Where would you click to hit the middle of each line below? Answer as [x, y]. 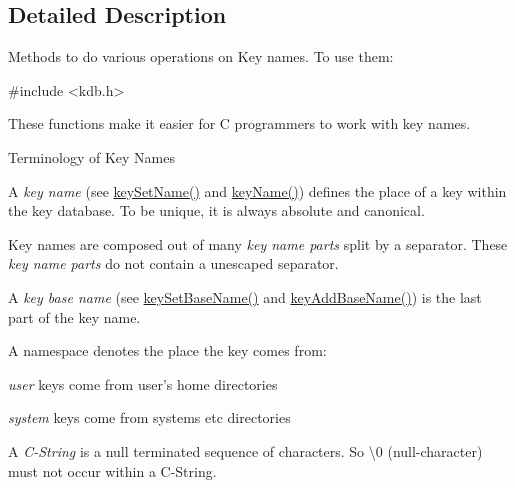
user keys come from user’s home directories [143, 383]
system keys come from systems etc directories [149, 417]
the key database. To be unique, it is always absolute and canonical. [216, 210]
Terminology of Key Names [91, 156]
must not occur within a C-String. [112, 470]
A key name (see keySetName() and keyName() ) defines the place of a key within [257, 190]
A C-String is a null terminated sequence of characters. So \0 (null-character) [245, 450]
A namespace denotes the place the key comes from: [167, 350]
